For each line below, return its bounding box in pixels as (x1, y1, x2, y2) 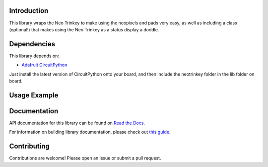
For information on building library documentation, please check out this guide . (9, 129, 171, 135)
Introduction (9, 6, 49, 15)
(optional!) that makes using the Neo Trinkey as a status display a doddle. (9, 26, 159, 32)
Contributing (9, 142, 50, 151)
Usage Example (9, 91, 59, 99)
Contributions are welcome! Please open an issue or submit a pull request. (9, 155, 161, 161)
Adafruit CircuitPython (21, 62, 67, 68)
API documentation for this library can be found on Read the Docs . (9, 120, 145, 126)
